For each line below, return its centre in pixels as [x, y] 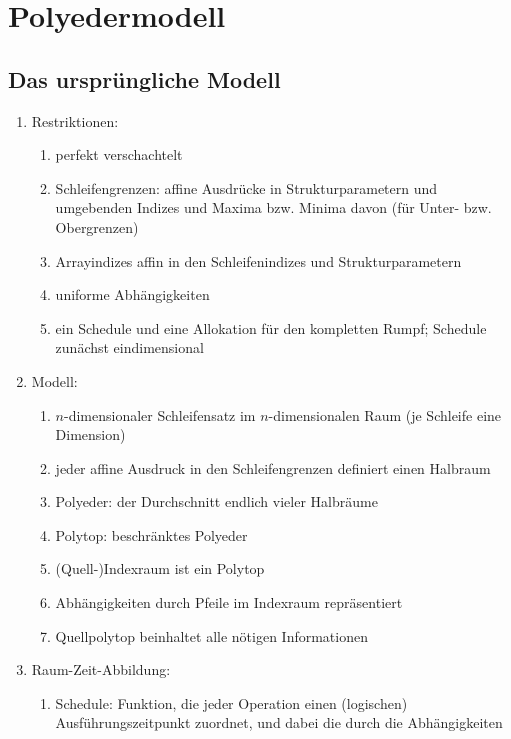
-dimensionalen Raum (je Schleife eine [385, 414]
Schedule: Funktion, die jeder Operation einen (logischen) [231, 702]
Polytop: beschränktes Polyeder [151, 534]
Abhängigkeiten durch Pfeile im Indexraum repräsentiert [229, 602]
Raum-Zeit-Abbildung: [101, 669]
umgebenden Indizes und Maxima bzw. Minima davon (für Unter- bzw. [273, 207]
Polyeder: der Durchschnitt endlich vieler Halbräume [216, 501]
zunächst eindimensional [129, 347]
